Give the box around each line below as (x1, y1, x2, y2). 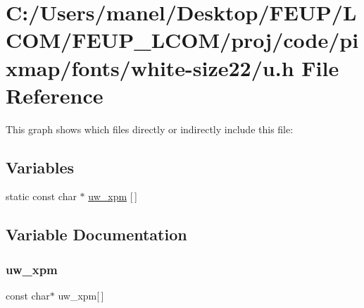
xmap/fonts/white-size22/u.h (6, 53, 294, 82)
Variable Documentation (6, 223, 187, 245)
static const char (6, 189, 77, 204)
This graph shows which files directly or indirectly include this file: (6, 121, 294, 136)
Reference (6, 80, 103, 109)
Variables (6, 156, 75, 178)
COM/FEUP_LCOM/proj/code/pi (6, 25, 359, 54)
